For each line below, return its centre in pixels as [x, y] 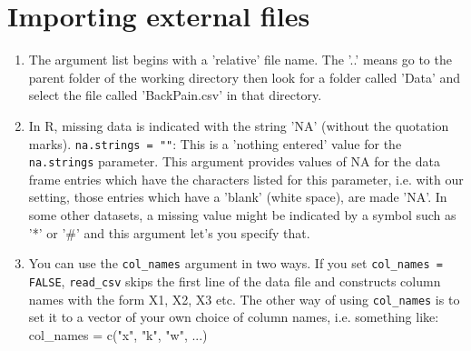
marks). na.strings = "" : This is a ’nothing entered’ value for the [215, 143]
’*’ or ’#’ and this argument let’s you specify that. [169, 232]
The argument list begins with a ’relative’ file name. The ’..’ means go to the [240, 60]
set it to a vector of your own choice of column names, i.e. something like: [234, 317]
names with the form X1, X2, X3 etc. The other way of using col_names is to [244, 299]
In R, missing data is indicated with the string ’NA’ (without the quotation [239, 125]
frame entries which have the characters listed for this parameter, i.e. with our [246, 179]
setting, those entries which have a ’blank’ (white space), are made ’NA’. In [238, 197]
